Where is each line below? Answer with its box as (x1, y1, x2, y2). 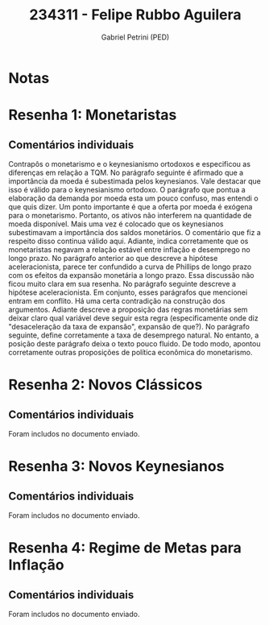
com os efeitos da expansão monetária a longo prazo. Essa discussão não (8, 270, 255, 279)
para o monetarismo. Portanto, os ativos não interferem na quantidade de (8, 210, 252, 220)
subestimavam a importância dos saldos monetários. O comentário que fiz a (8, 227, 262, 237)
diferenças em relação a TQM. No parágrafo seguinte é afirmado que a (8, 168, 244, 177)
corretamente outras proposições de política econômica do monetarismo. (8, 347, 253, 357)
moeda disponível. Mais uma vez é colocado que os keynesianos (8, 219, 224, 229)
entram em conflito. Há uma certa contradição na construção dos (8, 296, 226, 305)
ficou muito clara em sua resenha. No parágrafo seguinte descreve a (8, 279, 236, 288)
